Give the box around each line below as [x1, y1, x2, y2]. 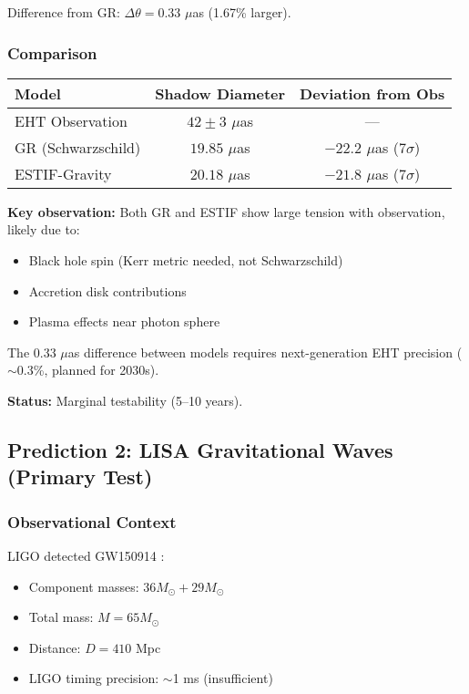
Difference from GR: [7, 3, 120, 21]
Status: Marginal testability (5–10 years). [7, 390, 243, 409]
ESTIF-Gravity [15, 162, 112, 184]
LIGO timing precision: [28, 668, 159, 688]
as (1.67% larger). [192, 3, 291, 21]
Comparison [7, 41, 97, 64]
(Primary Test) [7, 462, 153, 491]
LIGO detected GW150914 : [7, 545, 165, 565]
